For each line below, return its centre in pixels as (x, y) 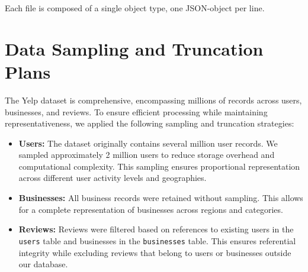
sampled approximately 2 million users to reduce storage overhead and (147, 155)
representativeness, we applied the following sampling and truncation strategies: (150, 123)
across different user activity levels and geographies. (113, 178)
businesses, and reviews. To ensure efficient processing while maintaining (136, 111)
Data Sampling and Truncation (134, 48)
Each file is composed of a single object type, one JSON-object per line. (135, 8)
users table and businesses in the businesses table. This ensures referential (157, 240)
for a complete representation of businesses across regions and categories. (151, 209)
